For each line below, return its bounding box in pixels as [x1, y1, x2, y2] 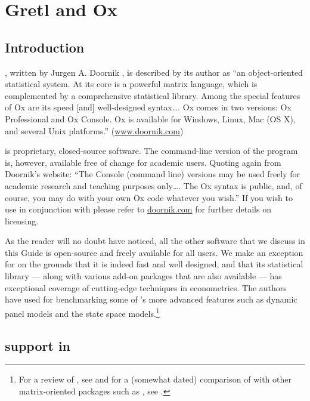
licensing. [5, 214, 39, 227]
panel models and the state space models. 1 [5, 305, 160, 319]
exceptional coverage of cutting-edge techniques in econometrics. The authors [5, 281, 287, 294]
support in [5, 336, 71, 354]
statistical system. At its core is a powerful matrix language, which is [5, 78, 258, 90]
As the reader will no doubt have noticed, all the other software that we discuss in [5, 235, 305, 247]
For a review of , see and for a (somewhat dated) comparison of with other [18, 373, 292, 385]
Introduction [5, 38, 85, 56]
